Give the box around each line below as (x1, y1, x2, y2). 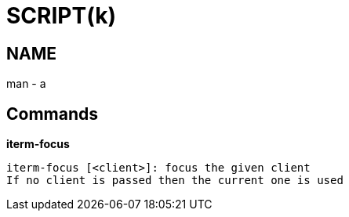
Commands (6, 103, 99, 124)
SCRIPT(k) (6, 2, 116, 29)
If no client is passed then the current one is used (6, 174, 344, 187)
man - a (6, 77, 46, 91)
